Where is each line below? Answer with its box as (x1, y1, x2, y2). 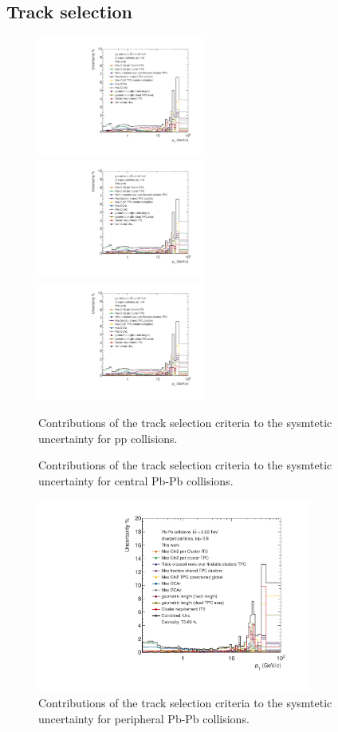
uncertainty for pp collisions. (38, 429, 178, 446)
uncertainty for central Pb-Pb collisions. (38, 472, 234, 489)
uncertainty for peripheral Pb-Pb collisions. (38, 710, 250, 726)
